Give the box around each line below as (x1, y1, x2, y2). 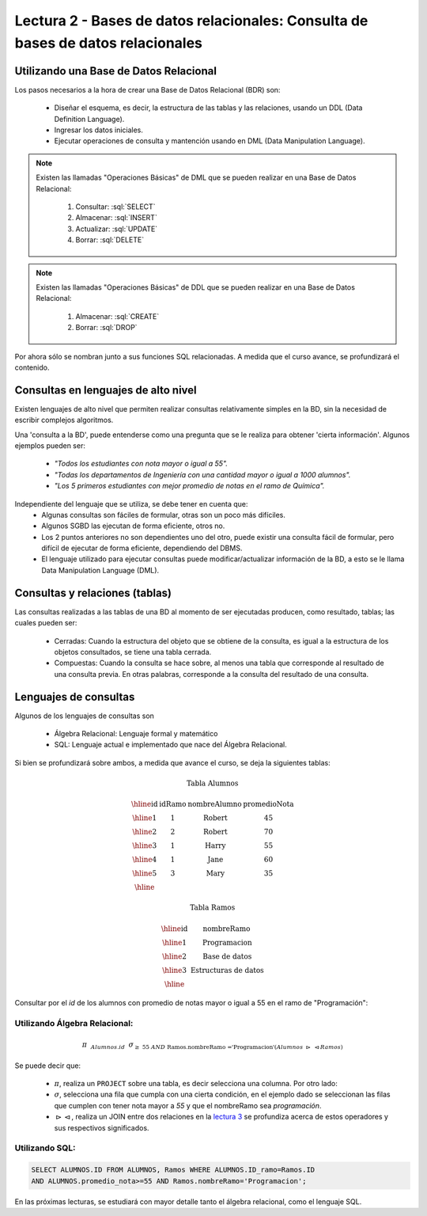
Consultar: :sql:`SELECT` (75, 202, 156, 211)
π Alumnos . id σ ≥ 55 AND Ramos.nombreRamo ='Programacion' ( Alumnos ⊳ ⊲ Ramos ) (81, 1040, 343, 1051)
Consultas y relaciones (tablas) (14, 586, 172, 599)
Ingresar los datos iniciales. (54, 125, 144, 135)
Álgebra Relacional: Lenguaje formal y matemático (54, 729, 218, 739)
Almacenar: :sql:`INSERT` (75, 213, 157, 222)
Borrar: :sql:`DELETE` (75, 235, 145, 245)
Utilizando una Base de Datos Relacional (14, 64, 217, 78)
